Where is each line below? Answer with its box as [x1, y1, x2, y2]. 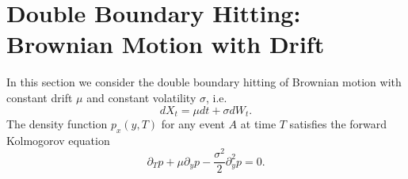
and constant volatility [86, 89, 196, 105]
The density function [6, 115, 108, 131]
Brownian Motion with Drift [6, 28, 325, 60]
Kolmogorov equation [6, 131, 110, 148]
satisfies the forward [289, 115, 387, 131]
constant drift [6, 89, 73, 105]
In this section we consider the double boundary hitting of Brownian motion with [6, 74, 402, 90]
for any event [161, 115, 225, 131]
